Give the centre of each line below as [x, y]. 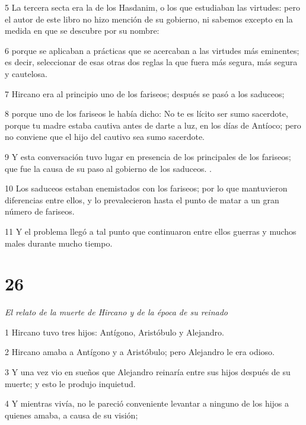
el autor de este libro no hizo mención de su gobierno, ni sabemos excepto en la [149, 19]
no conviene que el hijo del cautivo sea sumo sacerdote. [105, 137]
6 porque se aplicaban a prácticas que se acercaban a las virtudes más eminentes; [152, 50]
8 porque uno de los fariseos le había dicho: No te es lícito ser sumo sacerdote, [146, 114]
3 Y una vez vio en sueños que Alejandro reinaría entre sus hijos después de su [148, 372]
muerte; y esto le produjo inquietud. [70, 383]
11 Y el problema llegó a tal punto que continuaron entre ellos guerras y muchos [151, 231]
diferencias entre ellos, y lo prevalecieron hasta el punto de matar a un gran [142, 199]
